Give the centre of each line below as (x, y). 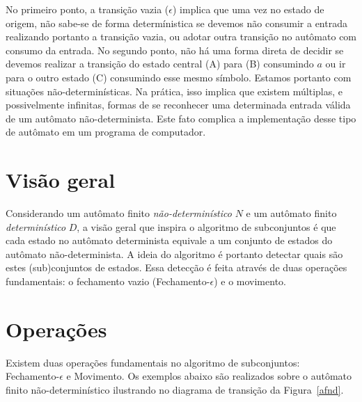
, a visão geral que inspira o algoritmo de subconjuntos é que (206, 226)
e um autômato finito (291, 213)
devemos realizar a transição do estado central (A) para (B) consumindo (160, 64)
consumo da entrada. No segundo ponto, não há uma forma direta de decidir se (175, 50)
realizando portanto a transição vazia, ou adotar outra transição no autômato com (181, 37)
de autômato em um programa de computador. (106, 132)
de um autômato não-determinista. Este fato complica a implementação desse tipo (181, 118)
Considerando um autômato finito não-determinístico (119, 213)
